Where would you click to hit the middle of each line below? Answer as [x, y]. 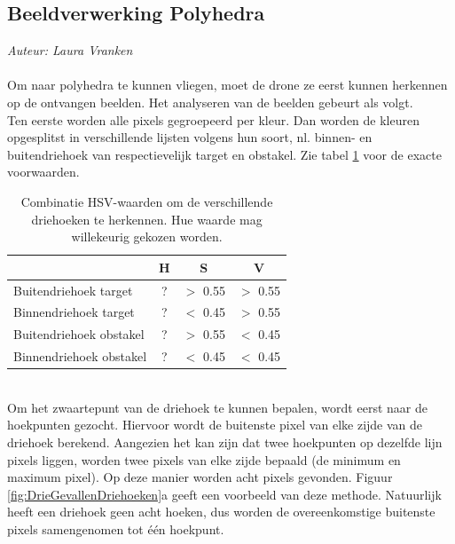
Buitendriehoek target [73, 290]
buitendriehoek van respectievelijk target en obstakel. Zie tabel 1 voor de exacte [224, 154]
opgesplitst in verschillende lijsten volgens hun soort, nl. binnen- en [190, 137]
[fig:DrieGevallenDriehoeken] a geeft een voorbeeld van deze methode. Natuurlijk [224, 494]
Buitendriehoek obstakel [79, 334]
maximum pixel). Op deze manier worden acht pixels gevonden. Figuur [200, 477]
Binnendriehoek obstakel [80, 356]
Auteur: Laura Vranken [70, 50]
